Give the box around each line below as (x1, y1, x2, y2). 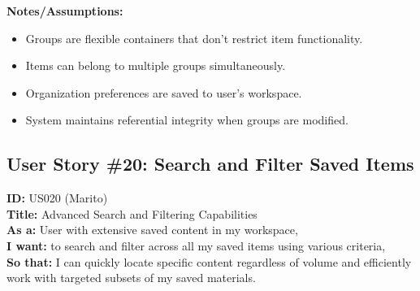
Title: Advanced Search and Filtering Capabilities (6, 205, 258, 222)
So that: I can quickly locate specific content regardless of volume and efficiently (6, 253, 412, 270)
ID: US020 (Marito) (6, 189, 108, 206)
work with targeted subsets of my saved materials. (6, 269, 256, 286)
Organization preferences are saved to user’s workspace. (25, 84, 302, 101)
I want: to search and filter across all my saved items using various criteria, (6, 237, 386, 254)
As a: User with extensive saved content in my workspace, (6, 221, 298, 238)
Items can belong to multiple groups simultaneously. (25, 57, 286, 74)
